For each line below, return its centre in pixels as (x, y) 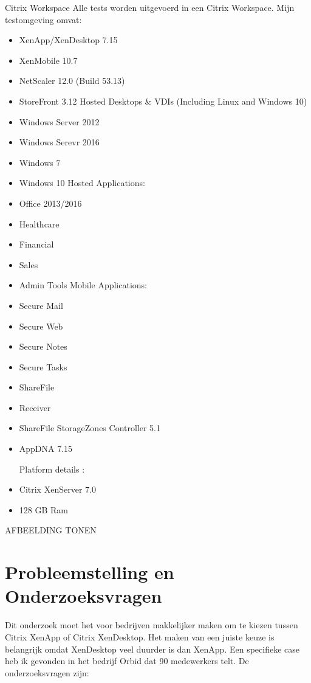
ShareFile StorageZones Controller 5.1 (90, 428)
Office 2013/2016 (50, 203)
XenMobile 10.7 (48, 60)
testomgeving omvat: (43, 19)
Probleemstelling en (90, 572)
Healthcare (39, 224)
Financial (36, 244)
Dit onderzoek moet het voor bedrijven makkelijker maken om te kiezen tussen (152, 625)
